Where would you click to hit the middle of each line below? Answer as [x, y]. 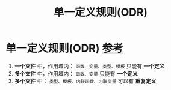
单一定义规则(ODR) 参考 [64, 48]
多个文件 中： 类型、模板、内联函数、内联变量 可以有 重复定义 [85, 81]
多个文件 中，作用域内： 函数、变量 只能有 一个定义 [76, 73]
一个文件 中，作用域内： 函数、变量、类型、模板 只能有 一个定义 [89, 66]
